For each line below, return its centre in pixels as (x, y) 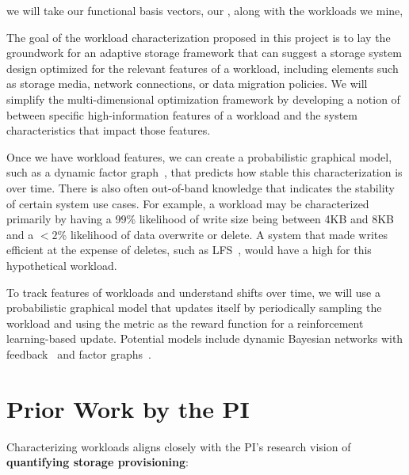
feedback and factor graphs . (79, 353)
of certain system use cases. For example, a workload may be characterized (188, 203)
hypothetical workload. (62, 265)
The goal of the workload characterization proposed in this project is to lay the (199, 37)
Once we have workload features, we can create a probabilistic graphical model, (199, 156)
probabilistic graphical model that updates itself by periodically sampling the (194, 308)
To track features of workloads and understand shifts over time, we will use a (193, 292)
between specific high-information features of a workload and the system (182, 114)
